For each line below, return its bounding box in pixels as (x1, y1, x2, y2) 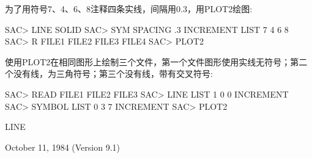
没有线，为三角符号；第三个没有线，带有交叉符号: (13, 67, 213, 80)
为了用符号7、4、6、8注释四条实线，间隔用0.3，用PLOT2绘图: (5, 2, 253, 15)
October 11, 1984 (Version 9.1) (5, 140, 120, 153)
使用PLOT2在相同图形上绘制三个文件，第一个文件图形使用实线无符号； (5, 55, 291, 68)
